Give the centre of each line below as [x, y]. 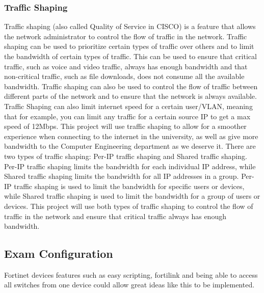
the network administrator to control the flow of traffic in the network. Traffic [126, 36]
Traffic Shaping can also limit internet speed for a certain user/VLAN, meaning [128, 106]
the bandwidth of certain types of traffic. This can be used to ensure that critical [130, 56]
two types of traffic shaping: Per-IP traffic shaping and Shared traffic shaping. [126, 156]
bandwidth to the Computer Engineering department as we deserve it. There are [130, 146]
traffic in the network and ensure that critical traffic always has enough [115, 216]
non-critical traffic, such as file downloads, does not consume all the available [124, 76]
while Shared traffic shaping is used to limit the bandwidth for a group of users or [132, 196]
